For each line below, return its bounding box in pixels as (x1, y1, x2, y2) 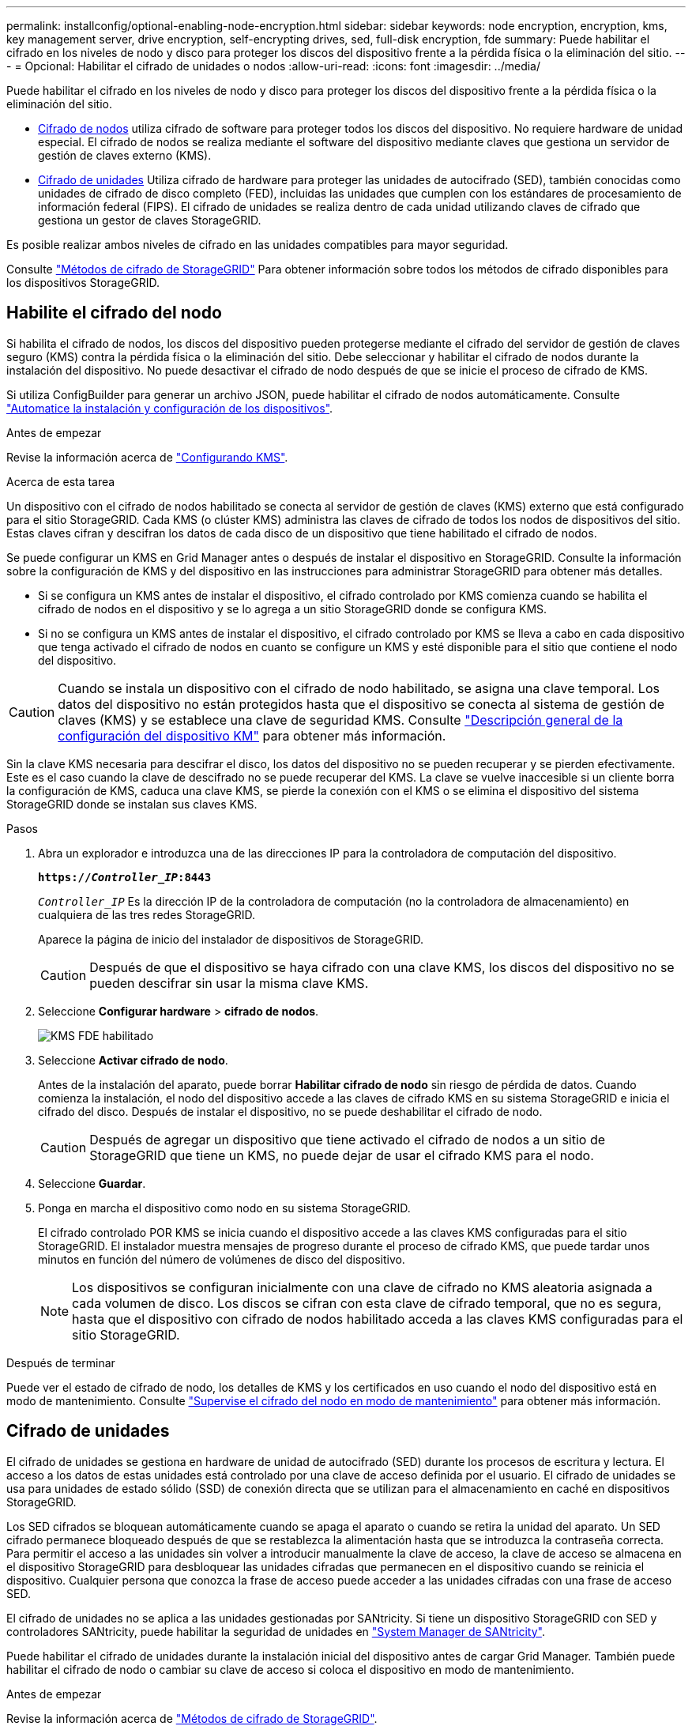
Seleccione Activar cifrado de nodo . (38, 1053, 228, 1067)
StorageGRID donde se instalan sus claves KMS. (6, 797, 258, 811)
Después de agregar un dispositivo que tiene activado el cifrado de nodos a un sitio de (89, 1131, 606, 1148)
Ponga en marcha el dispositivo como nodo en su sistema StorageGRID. (38, 1200, 411, 1215)
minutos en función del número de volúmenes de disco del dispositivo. (38, 1252, 405, 1266)
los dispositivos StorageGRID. (6, 276, 160, 289)
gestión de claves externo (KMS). (38, 149, 212, 162)
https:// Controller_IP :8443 (38, 870, 212, 884)
